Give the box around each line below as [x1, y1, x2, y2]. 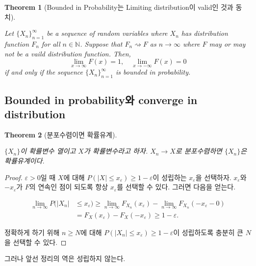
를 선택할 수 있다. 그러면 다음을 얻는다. [117, 182, 236, 192]
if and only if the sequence [4, 67, 83, 77]
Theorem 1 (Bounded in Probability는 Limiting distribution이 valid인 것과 [4, 2, 233, 12]
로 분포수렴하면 [175, 146, 222, 156]
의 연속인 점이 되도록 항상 [29, 182, 108, 192]
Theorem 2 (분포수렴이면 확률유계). [4, 129, 117, 139]
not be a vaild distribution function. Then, [4, 48, 131, 58]
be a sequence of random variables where [47, 28, 168, 38]
